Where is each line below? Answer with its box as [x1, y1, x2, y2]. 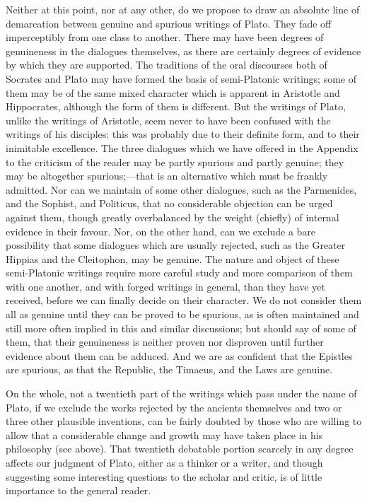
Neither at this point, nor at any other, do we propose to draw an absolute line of [6, 2, 360, 16]
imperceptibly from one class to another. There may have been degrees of [6, 30, 324, 45]
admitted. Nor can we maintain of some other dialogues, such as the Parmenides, [6, 182, 357, 197]
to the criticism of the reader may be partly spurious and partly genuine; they [6, 154, 344, 169]
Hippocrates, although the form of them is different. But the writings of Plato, [6, 99, 346, 114]
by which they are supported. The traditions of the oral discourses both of [6, 57, 327, 72]
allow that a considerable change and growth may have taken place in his [6, 427, 323, 442]
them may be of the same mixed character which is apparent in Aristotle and [6, 85, 340, 100]
